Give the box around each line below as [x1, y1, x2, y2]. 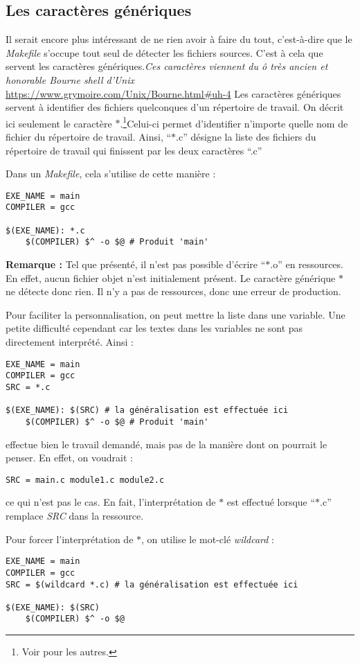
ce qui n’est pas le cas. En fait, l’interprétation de [6, 495, 216, 509]
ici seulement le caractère [6, 116, 112, 130]
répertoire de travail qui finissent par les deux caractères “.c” [6, 143, 262, 157]
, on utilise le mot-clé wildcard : [141, 531, 274, 546]
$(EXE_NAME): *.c [6, 225, 85, 236]
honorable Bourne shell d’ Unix [6, 72, 135, 87]
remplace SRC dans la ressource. [6, 509, 144, 523]
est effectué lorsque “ [226, 495, 316, 509]
